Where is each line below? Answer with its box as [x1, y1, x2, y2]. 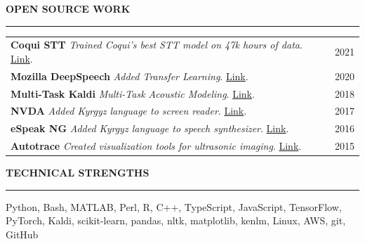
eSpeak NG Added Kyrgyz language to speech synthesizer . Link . [11, 121, 289, 136]
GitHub [6, 227, 39, 242]
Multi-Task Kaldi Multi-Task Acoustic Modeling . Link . [11, 86, 255, 101]
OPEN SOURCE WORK [6, 1, 131, 15]
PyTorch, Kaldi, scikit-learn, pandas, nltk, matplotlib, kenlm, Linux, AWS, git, [6, 213, 346, 228]
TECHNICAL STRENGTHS [6, 165, 150, 180]
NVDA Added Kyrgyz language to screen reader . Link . [11, 103, 247, 118]
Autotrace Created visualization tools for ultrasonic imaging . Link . [11, 139, 302, 153]
